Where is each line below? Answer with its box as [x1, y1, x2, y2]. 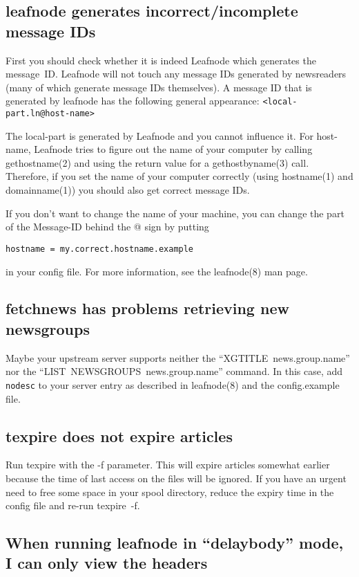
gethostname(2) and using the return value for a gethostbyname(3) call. [6, 155, 309, 170]
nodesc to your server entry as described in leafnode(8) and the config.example [6, 377, 340, 392]
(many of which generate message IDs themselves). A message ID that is [6, 80, 312, 94]
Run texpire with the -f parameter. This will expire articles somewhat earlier [6, 457, 330, 472]
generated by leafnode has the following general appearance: [6, 93, 260, 108]
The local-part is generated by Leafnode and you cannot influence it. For [6, 128, 313, 143]
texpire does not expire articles [6, 425, 233, 446]
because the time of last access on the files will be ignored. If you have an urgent [6, 470, 347, 485]
